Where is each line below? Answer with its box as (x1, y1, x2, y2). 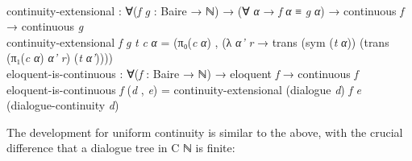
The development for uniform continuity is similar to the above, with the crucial (6, 123, 403, 140)
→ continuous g (6, 18, 84, 35)
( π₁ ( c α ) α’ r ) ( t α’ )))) (6, 49, 114, 66)
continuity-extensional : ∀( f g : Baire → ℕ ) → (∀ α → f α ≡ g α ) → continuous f (6, 2, 404, 19)
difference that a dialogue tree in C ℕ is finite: (6, 139, 235, 156)
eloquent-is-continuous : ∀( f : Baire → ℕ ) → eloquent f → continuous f (6, 64, 358, 81)
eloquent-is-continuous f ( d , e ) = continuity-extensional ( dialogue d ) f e (6, 80, 361, 97)
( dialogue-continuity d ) (6, 97, 119, 114)
